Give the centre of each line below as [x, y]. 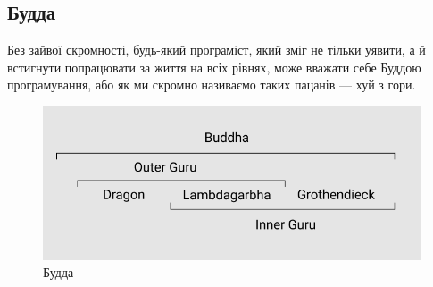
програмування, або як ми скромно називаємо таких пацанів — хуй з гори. [212, 84]
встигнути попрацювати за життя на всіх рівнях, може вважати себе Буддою [214, 67]
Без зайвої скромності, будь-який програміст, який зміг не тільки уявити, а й [216, 50]
